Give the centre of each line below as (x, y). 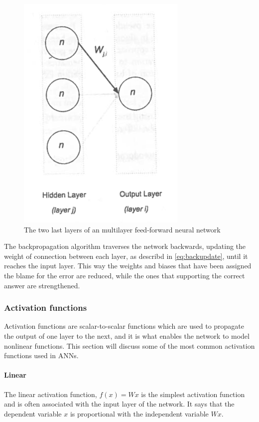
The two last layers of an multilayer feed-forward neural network (122, 229)
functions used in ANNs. (41, 355)
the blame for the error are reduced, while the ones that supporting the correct (125, 275)
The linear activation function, (51, 394)
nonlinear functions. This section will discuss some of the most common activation (129, 345)
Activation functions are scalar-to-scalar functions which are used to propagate (124, 326)
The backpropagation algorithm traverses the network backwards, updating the (125, 246)
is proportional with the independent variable (139, 413)
